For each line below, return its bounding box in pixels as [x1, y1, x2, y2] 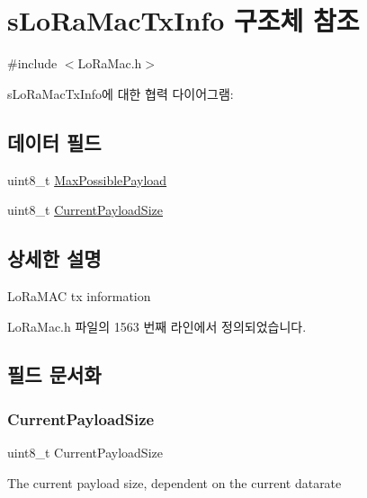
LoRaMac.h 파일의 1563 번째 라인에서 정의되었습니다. [7, 316, 307, 335]
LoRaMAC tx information [7, 286, 151, 305]
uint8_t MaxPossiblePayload [7, 170, 167, 189]
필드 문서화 [7, 360, 102, 388]
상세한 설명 [7, 245, 102, 272]
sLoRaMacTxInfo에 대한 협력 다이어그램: [7, 84, 234, 102]
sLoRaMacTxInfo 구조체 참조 [7, 2, 360, 39]
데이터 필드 [7, 128, 102, 156]
